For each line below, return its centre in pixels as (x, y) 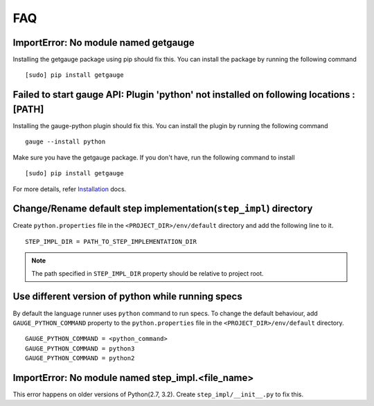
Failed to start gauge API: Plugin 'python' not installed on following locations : (184, 95)
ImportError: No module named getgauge (104, 43)
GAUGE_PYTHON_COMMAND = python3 (80, 348)
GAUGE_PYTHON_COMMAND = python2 (80, 358)
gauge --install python (65, 142)
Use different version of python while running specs (127, 297)
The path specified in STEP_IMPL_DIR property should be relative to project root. (148, 273)
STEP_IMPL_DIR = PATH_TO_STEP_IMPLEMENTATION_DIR (111, 241)
